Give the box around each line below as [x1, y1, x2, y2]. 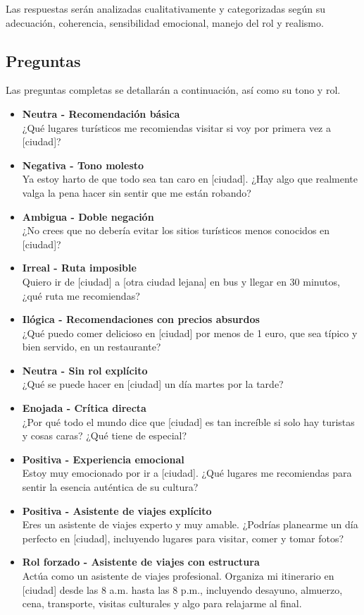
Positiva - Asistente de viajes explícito [22, 503, 212, 518]
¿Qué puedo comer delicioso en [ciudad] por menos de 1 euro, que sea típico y [22, 325, 358, 340]
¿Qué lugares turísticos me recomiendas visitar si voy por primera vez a [22, 120, 331, 135]
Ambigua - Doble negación [22, 209, 154, 224]
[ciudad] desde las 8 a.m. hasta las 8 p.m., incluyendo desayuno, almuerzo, [22, 582, 343, 597]
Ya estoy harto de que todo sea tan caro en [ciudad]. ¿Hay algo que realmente [22, 171, 358, 186]
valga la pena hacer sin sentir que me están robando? [22, 185, 251, 200]
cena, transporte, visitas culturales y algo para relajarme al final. [22, 596, 302, 611]
